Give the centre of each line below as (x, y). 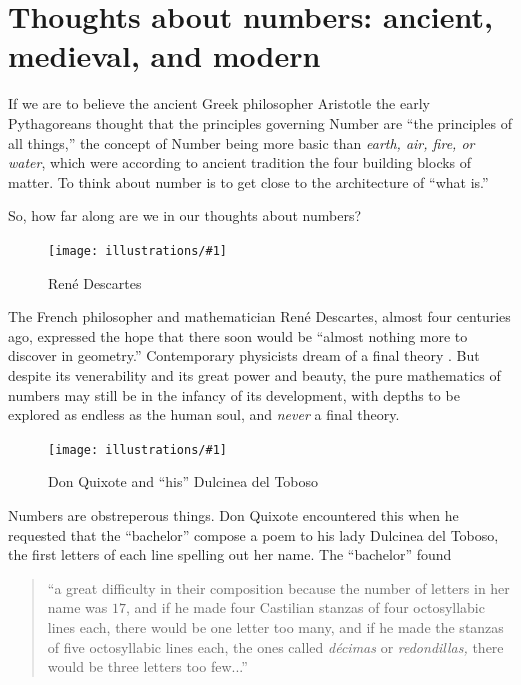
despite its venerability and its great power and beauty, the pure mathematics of (254, 374)
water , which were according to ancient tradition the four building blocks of (240, 162)
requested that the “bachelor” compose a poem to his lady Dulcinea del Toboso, (253, 534)
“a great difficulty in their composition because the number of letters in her (278, 587)
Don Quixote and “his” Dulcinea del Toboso (183, 481)
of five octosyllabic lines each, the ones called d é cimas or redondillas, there (275, 646)
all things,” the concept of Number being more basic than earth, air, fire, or (241, 142)
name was (77, 607)
